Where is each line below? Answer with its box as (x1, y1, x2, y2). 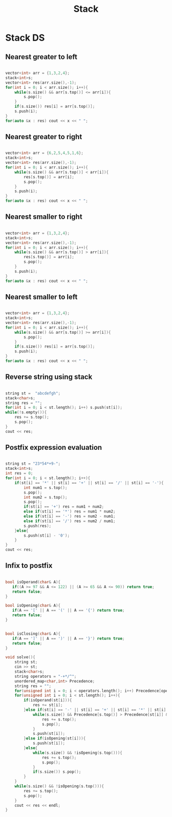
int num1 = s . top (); (24, 485, 68, 490)
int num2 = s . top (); (24, 495, 68, 500)
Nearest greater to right (5, 132, 82, 141)
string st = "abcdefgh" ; (5, 391, 60, 396)
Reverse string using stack (5, 373, 93, 382)
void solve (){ (5, 655, 36, 660)
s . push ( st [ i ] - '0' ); (24, 533, 70, 538)
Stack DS (5, 32, 45, 44)
